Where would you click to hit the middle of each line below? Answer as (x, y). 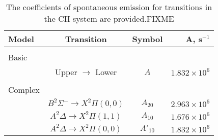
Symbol (147, 39)
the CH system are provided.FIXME (109, 19)
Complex (24, 90)
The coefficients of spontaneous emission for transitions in (109, 7)
